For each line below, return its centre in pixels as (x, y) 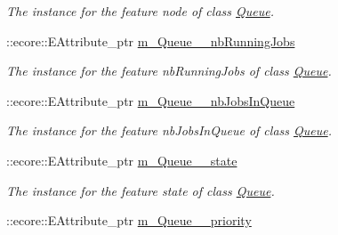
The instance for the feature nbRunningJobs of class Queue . (169, 71)
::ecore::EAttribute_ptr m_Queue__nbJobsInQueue (151, 100)
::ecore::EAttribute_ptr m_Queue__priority (129, 220)
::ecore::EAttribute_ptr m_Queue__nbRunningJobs (151, 41)
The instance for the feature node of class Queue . (140, 11)
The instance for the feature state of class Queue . (141, 190)
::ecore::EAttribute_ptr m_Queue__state (122, 160)
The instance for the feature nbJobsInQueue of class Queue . (169, 130)
